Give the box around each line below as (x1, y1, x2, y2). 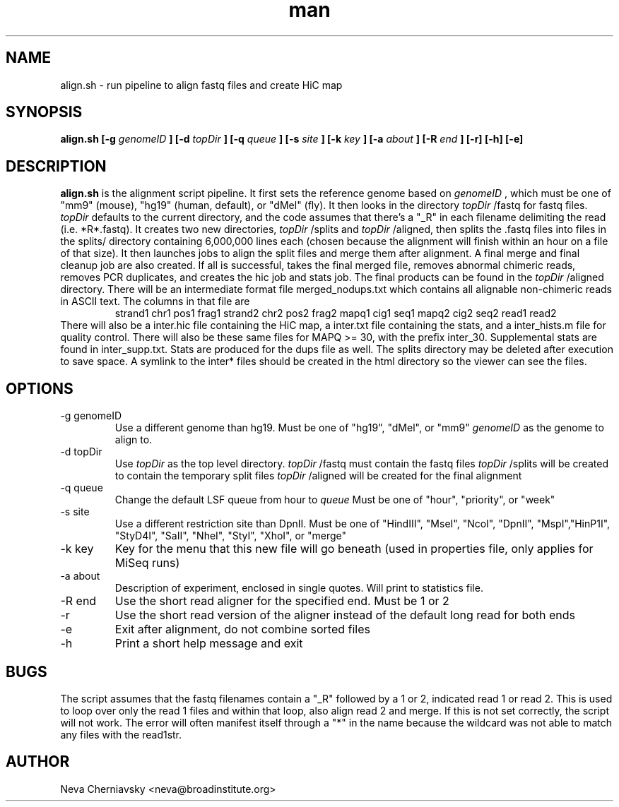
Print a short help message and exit (114, 636, 303, 651)
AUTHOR (6, 753, 70, 771)
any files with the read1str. (60, 728, 182, 741)
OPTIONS (6, 379, 73, 397)
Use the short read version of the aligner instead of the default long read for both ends (114, 608, 575, 623)
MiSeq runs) (114, 556, 180, 570)
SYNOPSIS (6, 103, 83, 121)
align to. (114, 434, 153, 446)
